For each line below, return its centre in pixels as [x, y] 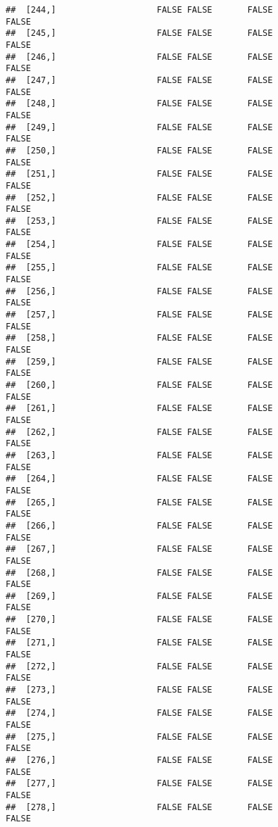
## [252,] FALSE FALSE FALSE [139, 197]
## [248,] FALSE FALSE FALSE [139, 104]
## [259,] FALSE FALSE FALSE [139, 361]
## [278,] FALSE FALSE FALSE [139, 807]
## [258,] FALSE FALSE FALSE [139, 338]
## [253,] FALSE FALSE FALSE [139, 221]
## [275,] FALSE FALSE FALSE [139, 737]
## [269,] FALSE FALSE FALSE [139, 596]
